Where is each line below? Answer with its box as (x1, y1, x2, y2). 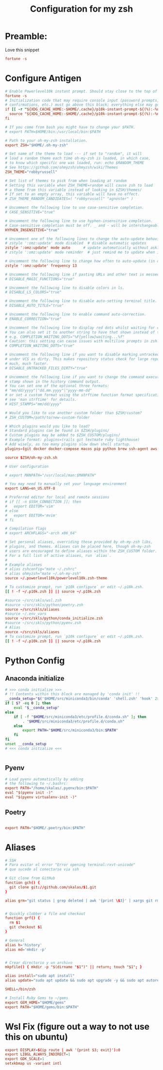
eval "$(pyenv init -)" (5, 790, 53, 795)
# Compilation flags (5, 526, 47, 531)
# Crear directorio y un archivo (5, 960, 73, 965)
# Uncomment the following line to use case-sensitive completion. (5, 205, 145, 210)
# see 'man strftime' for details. (5, 397, 77, 402)
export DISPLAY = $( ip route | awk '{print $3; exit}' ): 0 (5, 1048, 120, 1052)
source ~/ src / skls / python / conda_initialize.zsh (5, 616, 103, 621)
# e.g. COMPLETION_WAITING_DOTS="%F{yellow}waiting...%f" (5, 334, 125, 339)
